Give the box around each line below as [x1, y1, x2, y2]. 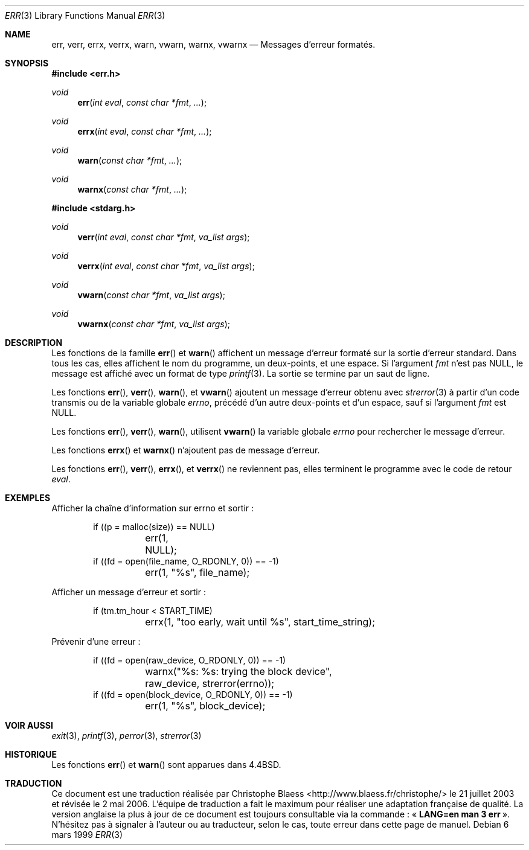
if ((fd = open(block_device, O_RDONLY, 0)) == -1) [93, 689, 293, 700]
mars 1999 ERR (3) [51, 829, 123, 840]
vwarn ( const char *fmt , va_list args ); [77, 290, 225, 300]
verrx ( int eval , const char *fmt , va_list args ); [77, 261, 255, 271]
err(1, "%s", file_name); [145, 566, 250, 578]
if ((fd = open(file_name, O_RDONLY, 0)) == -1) [93, 556, 279, 566]
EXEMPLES [5, 493, 51, 503]
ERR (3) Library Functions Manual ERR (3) [5, 10, 165, 21]
